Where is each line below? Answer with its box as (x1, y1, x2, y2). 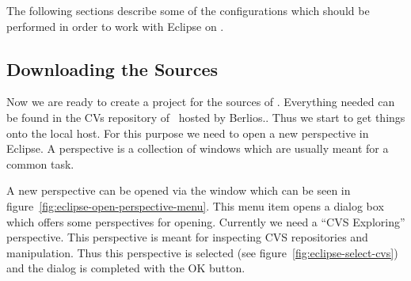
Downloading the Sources (6, 56, 219, 81)
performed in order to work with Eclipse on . (6, 17, 224, 34)
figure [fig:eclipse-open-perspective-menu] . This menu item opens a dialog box (6, 197, 384, 214)
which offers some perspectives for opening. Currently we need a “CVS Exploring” (6, 213, 405, 230)
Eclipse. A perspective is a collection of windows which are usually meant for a (6, 140, 389, 157)
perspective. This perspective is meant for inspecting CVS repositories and (6, 229, 368, 245)
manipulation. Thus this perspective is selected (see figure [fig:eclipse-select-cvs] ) (6, 244, 398, 260)
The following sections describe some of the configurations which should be (6, 2, 370, 18)
